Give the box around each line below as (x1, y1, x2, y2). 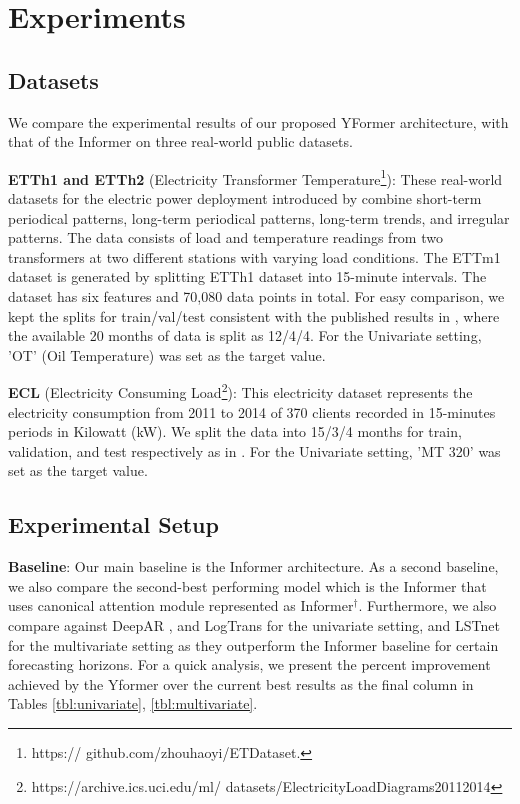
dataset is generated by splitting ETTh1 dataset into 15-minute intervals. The (8, 266, 487, 287)
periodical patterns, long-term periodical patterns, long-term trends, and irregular (8, 207, 510, 228)
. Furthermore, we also (358, 595, 497, 616)
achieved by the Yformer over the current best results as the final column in (8, 673, 474, 694)
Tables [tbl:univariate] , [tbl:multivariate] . (8, 693, 258, 714)
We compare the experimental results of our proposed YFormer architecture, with (8, 111, 509, 132)
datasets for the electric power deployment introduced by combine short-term (8, 188, 482, 209)
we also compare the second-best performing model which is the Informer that (8, 575, 487, 596)
